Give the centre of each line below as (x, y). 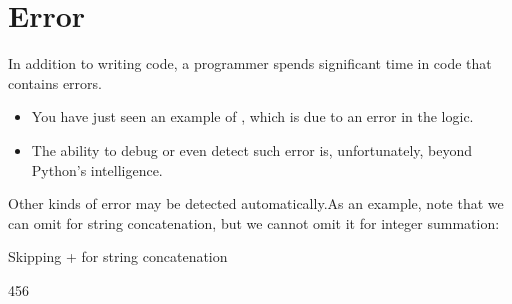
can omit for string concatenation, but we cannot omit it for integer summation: (254, 222)
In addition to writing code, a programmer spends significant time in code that (250, 63)
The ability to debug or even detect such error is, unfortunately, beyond (252, 149)
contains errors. (55, 82)
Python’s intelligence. (97, 169)
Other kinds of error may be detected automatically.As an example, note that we (256, 203)
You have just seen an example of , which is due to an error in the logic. (252, 116)
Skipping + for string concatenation (118, 256)
